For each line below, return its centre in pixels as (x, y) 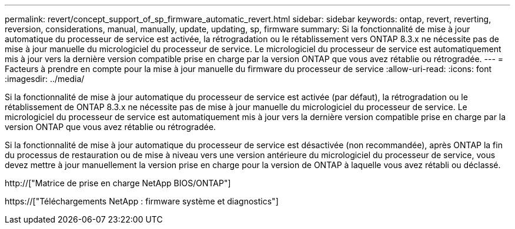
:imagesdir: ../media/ (45, 79)
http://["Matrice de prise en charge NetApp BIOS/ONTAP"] (118, 183)
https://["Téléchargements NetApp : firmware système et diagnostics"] (142, 201)
